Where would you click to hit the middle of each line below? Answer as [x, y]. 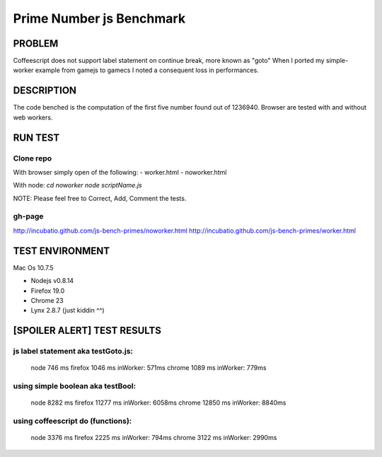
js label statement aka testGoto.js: [73, 352]
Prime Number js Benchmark [99, 18]
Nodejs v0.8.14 [52, 281]
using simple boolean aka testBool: [75, 386]
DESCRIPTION [45, 91]
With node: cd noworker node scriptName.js [77, 185]
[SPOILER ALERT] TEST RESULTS [87, 331]
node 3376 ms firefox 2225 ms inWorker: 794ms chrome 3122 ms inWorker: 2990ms [154, 438]
